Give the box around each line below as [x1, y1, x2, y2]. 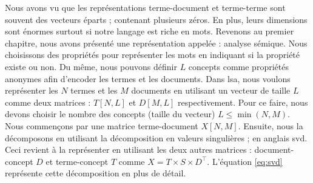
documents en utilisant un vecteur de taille [131, 84, 291, 97]
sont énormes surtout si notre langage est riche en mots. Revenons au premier [5, 25, 294, 37]
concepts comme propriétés [188, 60, 289, 72]
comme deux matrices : [5, 95, 91, 108]
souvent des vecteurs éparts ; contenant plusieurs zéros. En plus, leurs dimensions [5, 13, 308, 25]
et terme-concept [45, 155, 109, 167]
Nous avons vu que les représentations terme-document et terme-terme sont [5, 1, 286, 13]
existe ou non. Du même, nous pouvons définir [5, 60, 177, 72]
